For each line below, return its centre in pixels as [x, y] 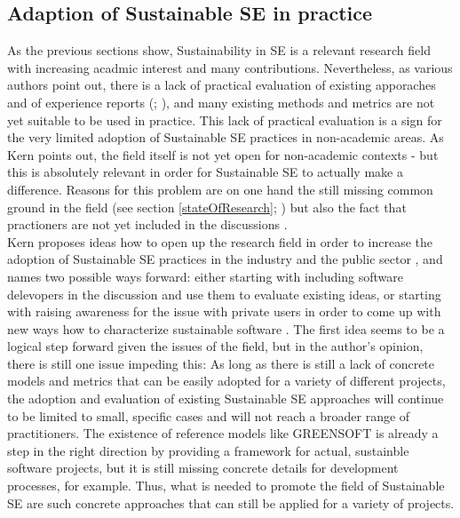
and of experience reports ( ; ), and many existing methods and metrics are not [221, 102]
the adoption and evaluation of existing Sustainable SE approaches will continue [226, 398]
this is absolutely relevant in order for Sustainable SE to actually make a [205, 172]
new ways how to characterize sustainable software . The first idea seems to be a [226, 328]
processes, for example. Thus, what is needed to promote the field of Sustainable [226, 486]
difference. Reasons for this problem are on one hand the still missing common [220, 189]
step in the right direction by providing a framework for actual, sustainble [208, 450]
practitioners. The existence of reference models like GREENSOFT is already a [223, 433]
